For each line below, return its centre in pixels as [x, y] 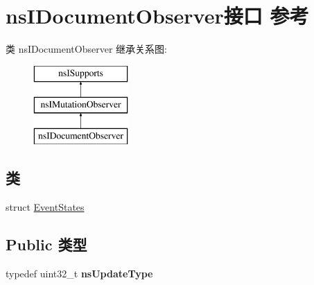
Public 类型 [46, 244]
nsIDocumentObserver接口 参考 [157, 16]
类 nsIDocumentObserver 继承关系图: [86, 49]
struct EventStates [45, 206]
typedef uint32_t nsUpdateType [79, 273]
